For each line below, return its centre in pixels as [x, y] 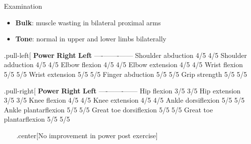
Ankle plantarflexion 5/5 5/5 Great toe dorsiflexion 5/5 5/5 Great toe [108, 109]
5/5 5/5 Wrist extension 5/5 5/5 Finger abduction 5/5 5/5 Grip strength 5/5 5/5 [125, 74]
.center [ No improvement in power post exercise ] [87, 135]
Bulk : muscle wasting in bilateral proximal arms [88, 22]
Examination [23, 6]
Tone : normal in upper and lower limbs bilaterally [91, 39]
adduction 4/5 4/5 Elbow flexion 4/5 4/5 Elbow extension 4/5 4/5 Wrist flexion [124, 64]
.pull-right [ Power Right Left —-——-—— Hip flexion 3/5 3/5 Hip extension [122, 90]
